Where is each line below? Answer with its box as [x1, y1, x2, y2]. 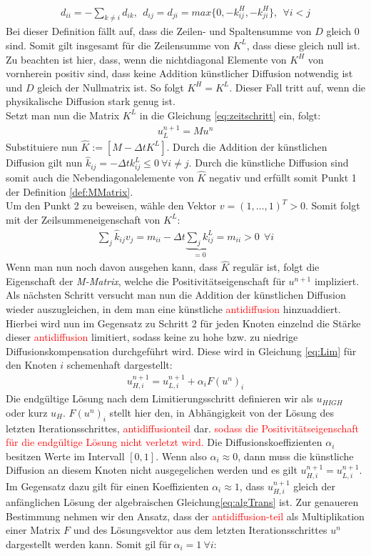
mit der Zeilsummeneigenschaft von [6, 212, 161, 227]
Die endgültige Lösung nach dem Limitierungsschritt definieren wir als [6, 391, 313, 406]
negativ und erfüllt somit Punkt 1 [208, 170, 357, 185]
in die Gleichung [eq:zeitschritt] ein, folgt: [139, 107, 321, 122]
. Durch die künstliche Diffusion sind [188, 155, 349, 170]
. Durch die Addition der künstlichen [166, 139, 327, 154]
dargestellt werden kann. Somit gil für [6, 537, 172, 552]
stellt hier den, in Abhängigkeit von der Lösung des [109, 404, 334, 420]
